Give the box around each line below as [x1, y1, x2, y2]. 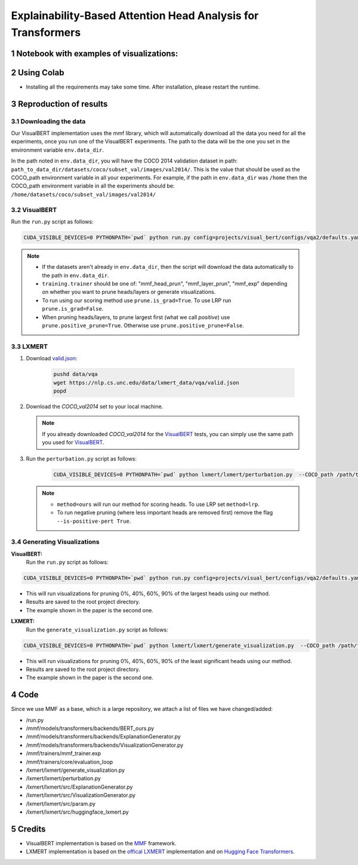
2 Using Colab [11, 68, 64, 78]
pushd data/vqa [53, 371, 98, 378]
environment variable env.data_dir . [11, 146, 104, 154]
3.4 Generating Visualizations [11, 538, 100, 546]
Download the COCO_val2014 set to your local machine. [26, 403, 163, 410]
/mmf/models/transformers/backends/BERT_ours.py [26, 725, 155, 732]
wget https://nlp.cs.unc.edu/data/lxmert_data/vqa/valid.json [53, 379, 239, 386]
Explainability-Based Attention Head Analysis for [11, 9, 259, 22]
